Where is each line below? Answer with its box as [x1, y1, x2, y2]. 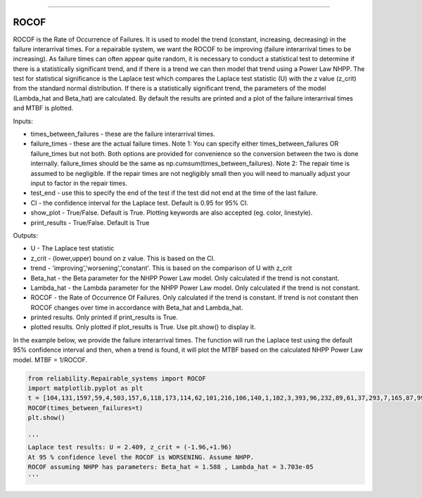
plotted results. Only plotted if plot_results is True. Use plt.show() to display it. [30, 323, 256, 331]
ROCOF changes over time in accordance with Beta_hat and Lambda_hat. [30, 303, 243, 312]
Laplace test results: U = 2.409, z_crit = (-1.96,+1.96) [27, 443, 232, 452]
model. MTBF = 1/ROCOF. [13, 355, 88, 364]
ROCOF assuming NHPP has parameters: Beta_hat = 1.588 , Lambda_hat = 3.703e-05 [27, 463, 314, 471]
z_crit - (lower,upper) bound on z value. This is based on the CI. [30, 254, 215, 262]
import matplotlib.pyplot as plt [27, 384, 143, 392]
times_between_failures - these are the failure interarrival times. [30, 130, 216, 139]
